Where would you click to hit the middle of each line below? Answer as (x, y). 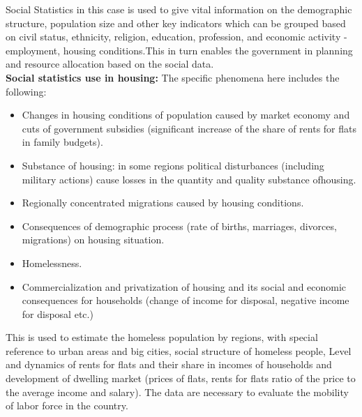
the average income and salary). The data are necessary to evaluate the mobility (177, 392)
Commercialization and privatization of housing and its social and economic (184, 286)
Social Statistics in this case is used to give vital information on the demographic (179, 9)
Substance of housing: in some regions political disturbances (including (173, 165)
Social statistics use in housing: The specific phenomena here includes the (173, 77)
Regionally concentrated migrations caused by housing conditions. (163, 203)
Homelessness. (52, 263)
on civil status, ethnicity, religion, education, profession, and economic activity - (176, 37)
